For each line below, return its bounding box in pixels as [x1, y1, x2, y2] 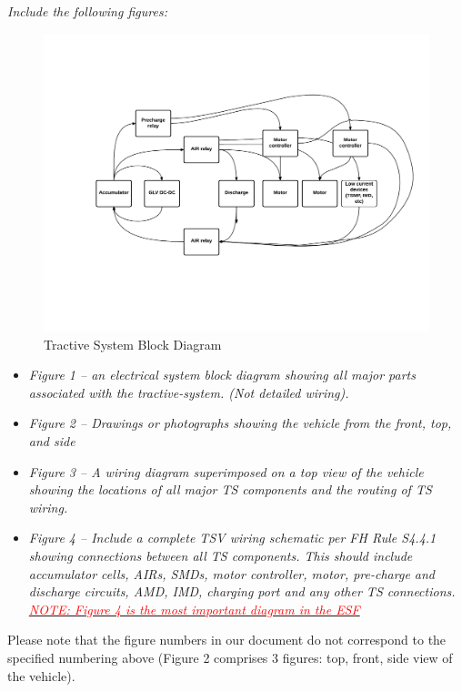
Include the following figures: [7, 2, 167, 20]
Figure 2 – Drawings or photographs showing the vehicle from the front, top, [28, 413, 452, 432]
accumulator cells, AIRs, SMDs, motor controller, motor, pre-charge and [28, 564, 436, 583]
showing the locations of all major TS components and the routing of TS [28, 480, 432, 499]
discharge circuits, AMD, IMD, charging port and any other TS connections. [28, 582, 456, 601]
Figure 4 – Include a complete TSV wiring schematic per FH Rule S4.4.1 [28, 528, 437, 547]
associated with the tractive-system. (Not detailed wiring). [28, 382, 349, 402]
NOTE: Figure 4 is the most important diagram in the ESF [28, 599, 360, 618]
